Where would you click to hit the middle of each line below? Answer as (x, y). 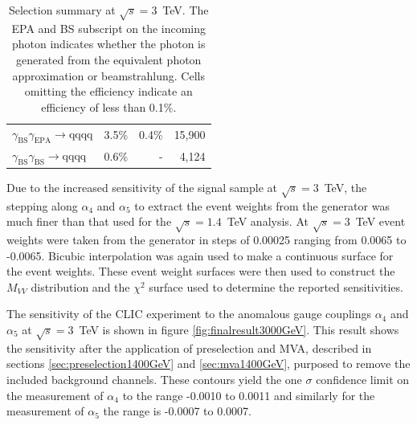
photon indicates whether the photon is (108, 44)
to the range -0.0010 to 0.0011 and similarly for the (249, 395)
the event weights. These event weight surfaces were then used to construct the (201, 271)
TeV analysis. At (268, 221)
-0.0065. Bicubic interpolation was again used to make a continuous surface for (200, 255)
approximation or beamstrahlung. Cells (108, 75)
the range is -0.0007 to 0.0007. (177, 411)
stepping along (42, 205)
